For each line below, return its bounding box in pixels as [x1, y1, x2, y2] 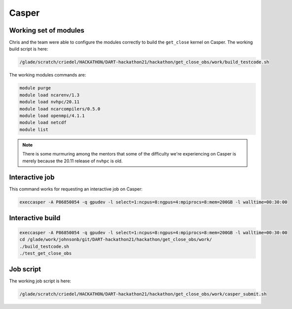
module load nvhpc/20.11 [19, 99, 80, 105]
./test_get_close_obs [19, 251, 72, 256]
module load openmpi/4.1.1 [19, 113, 85, 118]
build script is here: [9, 46, 48, 52]
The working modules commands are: [9, 72, 86, 78]
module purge [19, 85, 51, 91]
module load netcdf [19, 120, 67, 125]
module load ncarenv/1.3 [19, 92, 80, 98]
